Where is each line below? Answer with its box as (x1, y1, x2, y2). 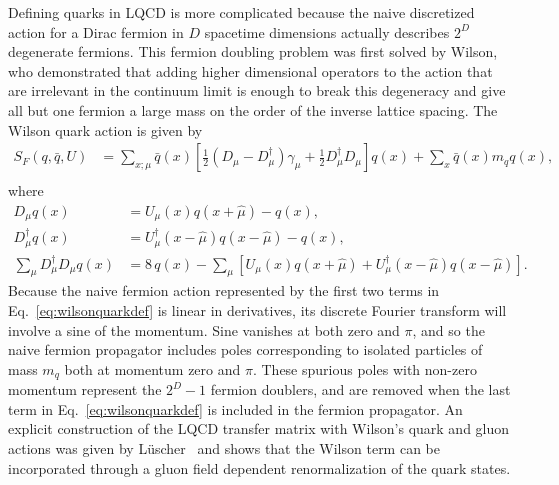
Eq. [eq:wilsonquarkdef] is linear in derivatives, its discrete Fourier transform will (8, 299, 507, 320)
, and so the (412, 319, 485, 340)
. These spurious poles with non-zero (252, 358, 477, 379)
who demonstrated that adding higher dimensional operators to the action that (8, 60, 493, 81)
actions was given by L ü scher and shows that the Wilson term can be (8, 438, 440, 458)
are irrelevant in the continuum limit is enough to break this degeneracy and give (8, 80, 506, 101)
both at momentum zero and (64, 358, 241, 379)
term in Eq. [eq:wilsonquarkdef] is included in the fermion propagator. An (8, 398, 463, 419)
